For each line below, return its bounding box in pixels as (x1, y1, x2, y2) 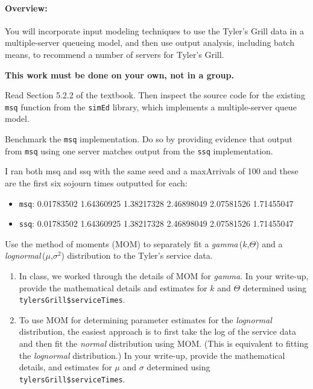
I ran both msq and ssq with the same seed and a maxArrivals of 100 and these (5, 165, 299, 177)
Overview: (5, 1, 48, 14)
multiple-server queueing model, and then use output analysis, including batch (5, 36, 294, 49)
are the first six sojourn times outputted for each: (5, 176, 188, 189)
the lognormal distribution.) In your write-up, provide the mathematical (19, 349, 285, 361)
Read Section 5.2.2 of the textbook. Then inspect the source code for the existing (5, 89, 305, 101)
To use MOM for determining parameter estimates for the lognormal (19, 313, 272, 326)
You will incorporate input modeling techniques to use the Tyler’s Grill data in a (5, 24, 304, 37)
